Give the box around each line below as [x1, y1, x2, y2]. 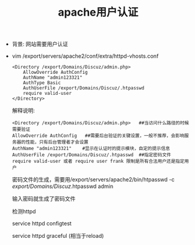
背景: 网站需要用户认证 [11, 40, 68, 48]
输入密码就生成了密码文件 [11, 195, 76, 202]
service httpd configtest [11, 220, 72, 227]
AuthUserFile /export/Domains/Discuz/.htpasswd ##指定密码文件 [11, 152, 172, 158]
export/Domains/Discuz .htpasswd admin [11, 183, 113, 190]
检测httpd [11, 208, 36, 215]
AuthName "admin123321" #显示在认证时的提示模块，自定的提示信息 [11, 145, 170, 152]
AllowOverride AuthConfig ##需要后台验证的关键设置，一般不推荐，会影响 [11, 133, 185, 139]
